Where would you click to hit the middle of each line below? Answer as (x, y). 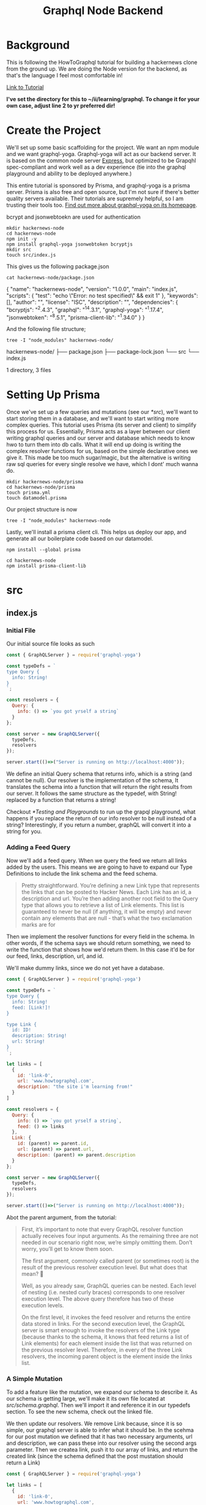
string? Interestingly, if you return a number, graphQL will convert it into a (99, 825)
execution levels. (43, 1305)
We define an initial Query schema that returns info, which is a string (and (99, 774)
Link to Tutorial (25, 87)
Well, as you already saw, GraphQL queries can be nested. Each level (109, 1285)
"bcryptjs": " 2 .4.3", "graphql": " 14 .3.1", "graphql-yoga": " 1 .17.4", (85, 309)
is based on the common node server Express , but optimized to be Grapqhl (101, 160)
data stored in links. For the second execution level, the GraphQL (103, 1323)
